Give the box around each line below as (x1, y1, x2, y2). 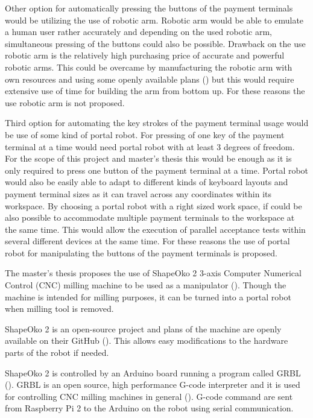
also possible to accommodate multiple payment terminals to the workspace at (5, 211, 295, 224)
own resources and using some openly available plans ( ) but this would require (5, 72, 294, 85)
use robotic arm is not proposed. (5, 96, 125, 109)
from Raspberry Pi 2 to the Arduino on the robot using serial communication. (5, 402, 294, 414)
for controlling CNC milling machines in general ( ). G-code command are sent (5, 390, 293, 402)
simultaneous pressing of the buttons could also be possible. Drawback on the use (5, 37, 306, 49)
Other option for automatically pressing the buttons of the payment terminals (5, 2, 293, 14)
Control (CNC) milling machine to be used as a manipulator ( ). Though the (5, 279, 286, 291)
